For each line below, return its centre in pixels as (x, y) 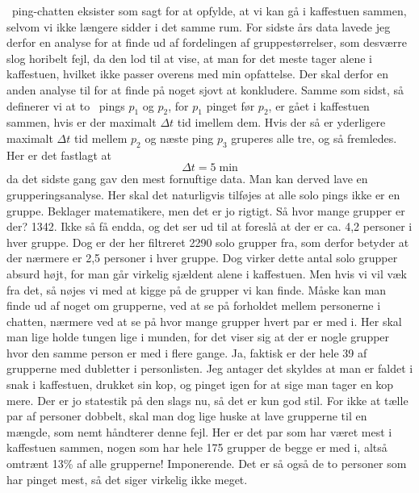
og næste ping (179, 138)
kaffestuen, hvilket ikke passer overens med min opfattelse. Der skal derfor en (197, 74)
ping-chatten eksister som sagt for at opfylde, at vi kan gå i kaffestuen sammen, (209, 10)
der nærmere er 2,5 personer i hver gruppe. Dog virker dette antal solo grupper (202, 258)
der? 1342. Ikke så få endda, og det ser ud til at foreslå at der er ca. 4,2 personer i (209, 226)
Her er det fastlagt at (59, 155)
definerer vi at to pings (66, 105)
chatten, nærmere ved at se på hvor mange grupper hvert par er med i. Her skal (204, 321)
